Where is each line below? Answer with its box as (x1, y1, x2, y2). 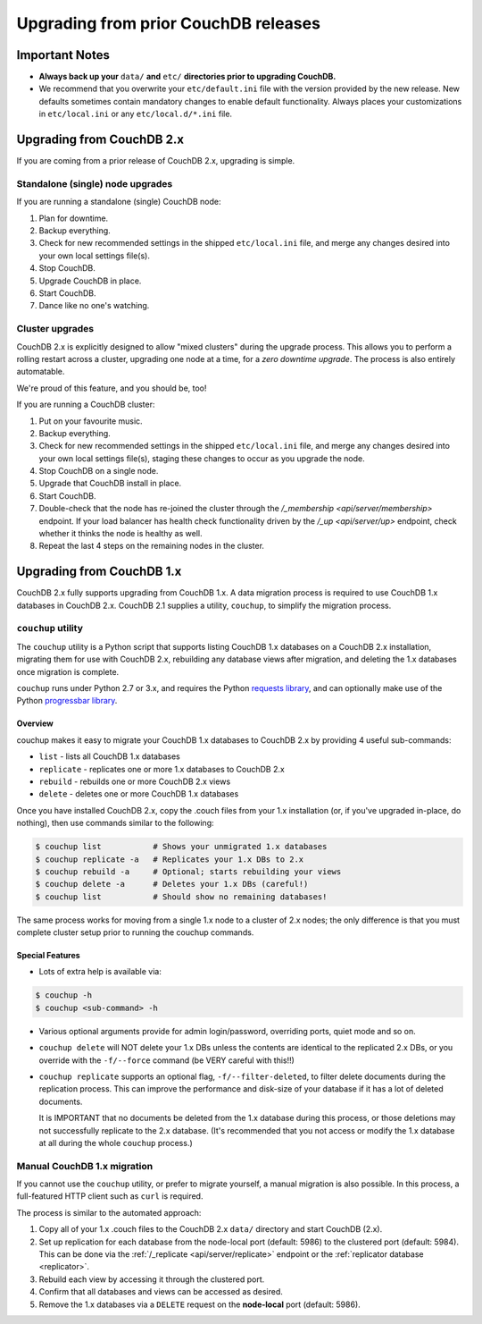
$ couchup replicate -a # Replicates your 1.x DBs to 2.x (35, 854, 304, 864)
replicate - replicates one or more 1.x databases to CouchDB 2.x (38, 763, 285, 774)
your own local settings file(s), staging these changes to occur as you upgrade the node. (38, 452, 365, 464)
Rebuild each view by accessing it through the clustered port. (38, 1274, 265, 1285)
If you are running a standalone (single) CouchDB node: (16, 197, 221, 207)
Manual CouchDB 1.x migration (16, 1160, 154, 1172)
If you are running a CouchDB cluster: (16, 399, 155, 410)
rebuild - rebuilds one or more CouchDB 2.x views (38, 776, 231, 787)
